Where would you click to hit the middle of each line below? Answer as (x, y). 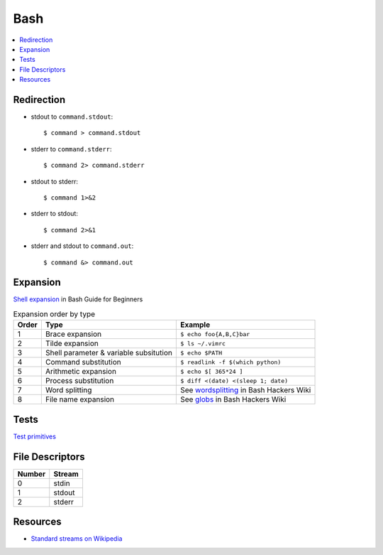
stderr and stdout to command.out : (82, 246)
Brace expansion (73, 334)
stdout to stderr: (54, 181)
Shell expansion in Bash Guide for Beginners (78, 299)
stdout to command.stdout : (72, 117)
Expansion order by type (54, 314)
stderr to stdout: (54, 214)
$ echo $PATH (201, 353)
